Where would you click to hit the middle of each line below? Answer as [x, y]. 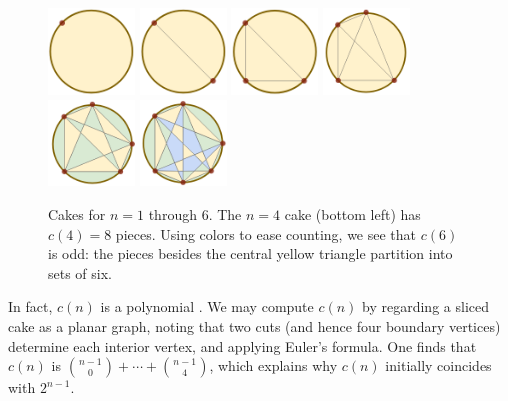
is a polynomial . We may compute [207, 306]
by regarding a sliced [425, 306]
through [172, 214]
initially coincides [438, 365]
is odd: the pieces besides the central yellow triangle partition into [250, 253]
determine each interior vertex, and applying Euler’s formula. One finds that [242, 345]
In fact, [30, 306]
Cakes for [77, 214]
